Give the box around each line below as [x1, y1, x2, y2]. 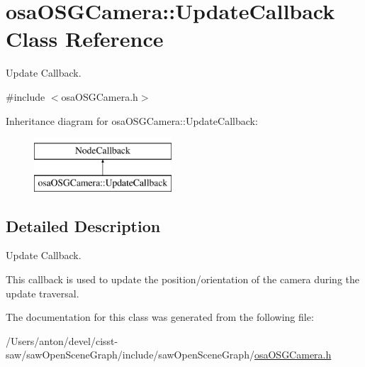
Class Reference [6, 24, 164, 53]
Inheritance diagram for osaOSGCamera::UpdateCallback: [6, 113, 258, 128]
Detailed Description [6, 214, 161, 236]
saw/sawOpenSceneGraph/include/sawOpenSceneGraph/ [6, 347, 254, 362]
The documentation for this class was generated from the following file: [6, 310, 314, 324]
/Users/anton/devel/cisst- [6, 333, 118, 348]
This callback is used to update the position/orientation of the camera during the [6, 272, 359, 287]
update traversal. [6, 285, 79, 300]
